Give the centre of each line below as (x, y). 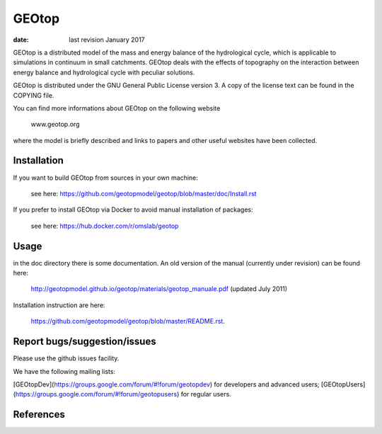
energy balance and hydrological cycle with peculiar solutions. (104, 72)
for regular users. (206, 394)
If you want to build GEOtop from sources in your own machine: (105, 178)
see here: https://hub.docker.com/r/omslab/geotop (105, 226)
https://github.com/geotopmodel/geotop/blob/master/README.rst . (128, 321)
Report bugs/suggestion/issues (85, 342)
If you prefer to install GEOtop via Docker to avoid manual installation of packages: (133, 210)
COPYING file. (34, 95)
